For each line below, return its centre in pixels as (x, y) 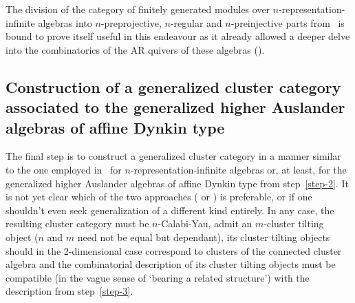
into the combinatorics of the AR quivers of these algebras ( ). (135, 49)
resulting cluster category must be (77, 223)
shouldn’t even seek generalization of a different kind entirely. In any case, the (170, 210)
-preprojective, (131, 22)
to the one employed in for (64, 169)
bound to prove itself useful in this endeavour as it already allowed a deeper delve (178, 36)
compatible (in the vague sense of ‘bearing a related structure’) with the (158, 277)
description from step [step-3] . (69, 291)
